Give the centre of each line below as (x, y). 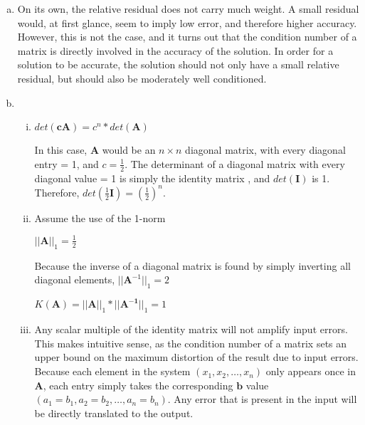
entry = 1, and (67, 163)
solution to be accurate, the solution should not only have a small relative (178, 64)
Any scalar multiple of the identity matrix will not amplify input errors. (191, 329)
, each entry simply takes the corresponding (138, 385)
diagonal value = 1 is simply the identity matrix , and (152, 178)
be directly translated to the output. (114, 413)
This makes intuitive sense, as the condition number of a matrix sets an (191, 343)
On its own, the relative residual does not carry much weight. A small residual (188, 9)
